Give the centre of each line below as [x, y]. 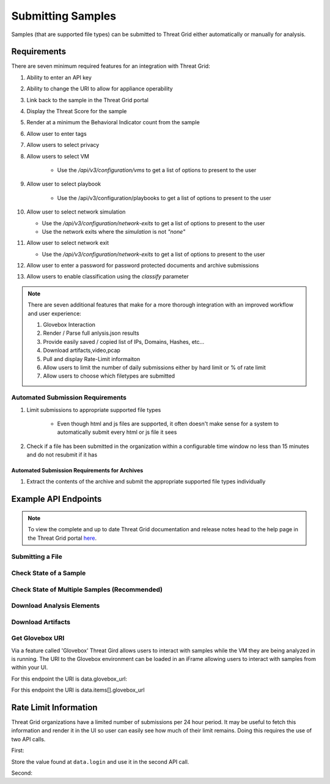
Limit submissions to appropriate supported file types [94, 409]
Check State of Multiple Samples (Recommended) [87, 589]
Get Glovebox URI [38, 638]
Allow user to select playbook [64, 184]
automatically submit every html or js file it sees [117, 432]
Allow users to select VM [58, 156]
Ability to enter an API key [59, 77]
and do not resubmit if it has [62, 455]
